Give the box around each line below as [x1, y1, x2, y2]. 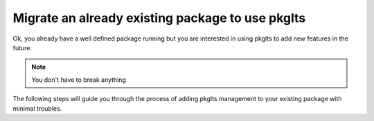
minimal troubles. [12, 104, 62, 113]
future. [12, 43, 33, 52]
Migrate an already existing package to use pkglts [12, 10, 306, 25]
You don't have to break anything [31, 76, 126, 84]
